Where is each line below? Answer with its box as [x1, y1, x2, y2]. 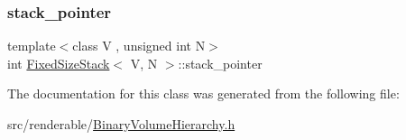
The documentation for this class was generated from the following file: [7, 84, 400, 103]
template [7, 36, 56, 55]
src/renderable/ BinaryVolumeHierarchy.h [7, 115, 235, 133]
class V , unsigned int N [72, 36, 206, 55]
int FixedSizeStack [7, 53, 110, 72]
